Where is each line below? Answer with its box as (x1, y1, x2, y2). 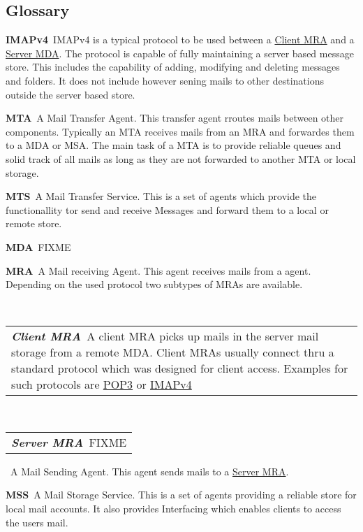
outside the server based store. (6, 87, 135, 101)
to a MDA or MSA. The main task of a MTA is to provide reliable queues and (6, 138, 341, 152)
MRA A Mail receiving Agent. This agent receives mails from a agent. (6, 263, 311, 278)
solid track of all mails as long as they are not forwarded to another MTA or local (6, 151, 356, 166)
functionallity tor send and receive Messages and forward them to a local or (6, 202, 329, 217)
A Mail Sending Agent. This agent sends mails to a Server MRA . (10, 463, 289, 478)
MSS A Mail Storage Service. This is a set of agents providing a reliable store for (6, 487, 357, 502)
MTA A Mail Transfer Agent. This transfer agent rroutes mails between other (6, 110, 344, 125)
